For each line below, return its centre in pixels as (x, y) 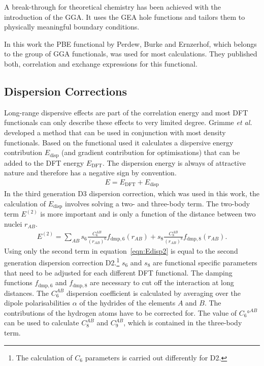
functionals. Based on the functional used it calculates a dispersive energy (119, 142)
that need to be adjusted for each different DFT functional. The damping (118, 272)
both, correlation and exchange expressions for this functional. (101, 63)
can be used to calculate (42, 323)
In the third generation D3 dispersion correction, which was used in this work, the (132, 193)
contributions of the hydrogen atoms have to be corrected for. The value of (121, 312)
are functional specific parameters (205, 262)
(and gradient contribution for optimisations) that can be (151, 152)
